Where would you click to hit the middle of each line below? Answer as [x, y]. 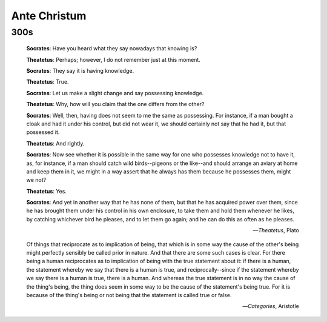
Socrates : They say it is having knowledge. [80, 70]
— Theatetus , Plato [276, 230]
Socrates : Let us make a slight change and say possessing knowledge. [115, 93]
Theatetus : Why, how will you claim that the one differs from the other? [115, 104]
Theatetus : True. [48, 82]
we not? [36, 180]
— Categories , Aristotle [271, 306]
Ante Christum [49, 16]
